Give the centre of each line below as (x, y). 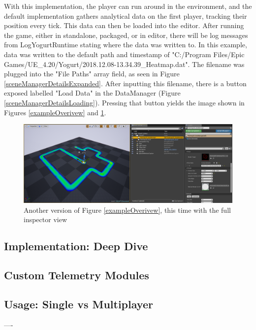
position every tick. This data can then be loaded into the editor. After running (124, 25)
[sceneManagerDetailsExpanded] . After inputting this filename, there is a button (125, 83)
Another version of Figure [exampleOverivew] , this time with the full (127, 210)
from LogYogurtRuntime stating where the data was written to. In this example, (126, 45)
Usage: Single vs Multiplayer (79, 304)
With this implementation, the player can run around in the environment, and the (128, 6)
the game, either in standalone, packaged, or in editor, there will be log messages (126, 35)
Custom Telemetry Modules (77, 275)
